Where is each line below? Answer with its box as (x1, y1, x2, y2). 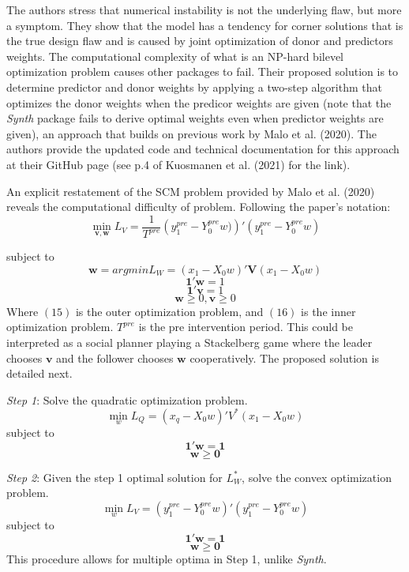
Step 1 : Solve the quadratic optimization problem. (6, 391, 248, 408)
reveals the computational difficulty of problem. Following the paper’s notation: (6, 198, 391, 215)
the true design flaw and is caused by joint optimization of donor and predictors (6, 32, 393, 49)
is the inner (301, 303, 356, 319)
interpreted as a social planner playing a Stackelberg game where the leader (6, 333, 373, 350)
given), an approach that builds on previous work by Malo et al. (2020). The (6, 125, 377, 141)
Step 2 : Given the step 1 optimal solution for (6, 469, 223, 485)
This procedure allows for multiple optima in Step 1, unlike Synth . (6, 550, 327, 566)
